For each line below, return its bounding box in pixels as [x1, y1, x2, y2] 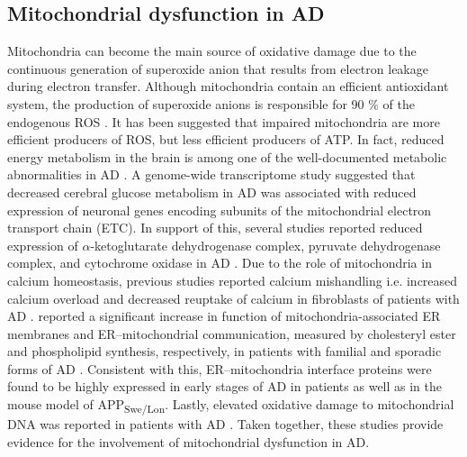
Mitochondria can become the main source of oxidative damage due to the [7, 41, 417, 60]
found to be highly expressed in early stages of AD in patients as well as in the [7, 377, 443, 396]
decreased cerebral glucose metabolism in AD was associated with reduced [7, 182, 417, 201]
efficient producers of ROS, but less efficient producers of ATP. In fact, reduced [7, 130, 445, 149]
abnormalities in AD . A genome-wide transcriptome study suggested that [7, 165, 416, 184]
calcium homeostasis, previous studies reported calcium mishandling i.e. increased [7, 270, 458, 289]
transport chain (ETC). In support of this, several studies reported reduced [7, 218, 423, 237]
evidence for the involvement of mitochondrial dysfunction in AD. [7, 432, 370, 451]
